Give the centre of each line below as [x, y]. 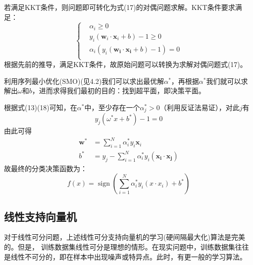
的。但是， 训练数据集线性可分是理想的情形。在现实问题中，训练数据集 [120, 246]
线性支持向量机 [40, 216]
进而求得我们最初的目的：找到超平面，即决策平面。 [122, 91]
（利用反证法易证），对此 [200, 107]
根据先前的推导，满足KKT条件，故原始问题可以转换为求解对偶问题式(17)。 [126, 64]
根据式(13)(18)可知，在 [41, 107]
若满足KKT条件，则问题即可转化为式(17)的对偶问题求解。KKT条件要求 [120, 7]
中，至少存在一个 [112, 107]
